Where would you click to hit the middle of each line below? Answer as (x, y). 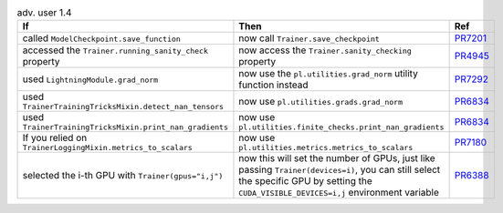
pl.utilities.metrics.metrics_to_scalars (326, 148)
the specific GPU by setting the (306, 181)
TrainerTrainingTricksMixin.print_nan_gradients (125, 127)
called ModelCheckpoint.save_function (102, 38)
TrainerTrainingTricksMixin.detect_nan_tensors (123, 107)
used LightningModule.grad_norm (90, 79)
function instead (273, 85)
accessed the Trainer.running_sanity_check (115, 50)
